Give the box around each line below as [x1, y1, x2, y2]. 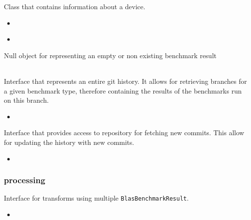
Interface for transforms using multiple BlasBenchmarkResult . [4, 193, 189, 203]
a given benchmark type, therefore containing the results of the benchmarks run [4, 85, 242, 95]
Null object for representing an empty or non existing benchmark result [4, 50, 217, 60]
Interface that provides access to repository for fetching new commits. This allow [4, 127, 244, 138]
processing [4, 174, 46, 186]
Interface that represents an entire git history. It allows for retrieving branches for [4, 76, 247, 86]
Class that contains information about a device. [4, 1, 146, 11]
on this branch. [4, 95, 49, 105]
